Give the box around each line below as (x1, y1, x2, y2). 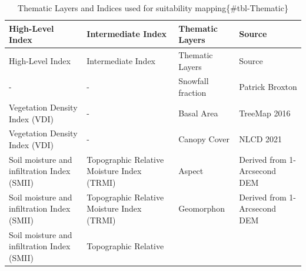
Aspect (178, 165, 204, 177)
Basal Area (178, 106, 218, 119)
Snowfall (178, 75, 209, 87)
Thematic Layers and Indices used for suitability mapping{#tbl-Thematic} (18, 2, 288, 14)
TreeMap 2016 (239, 106, 291, 119)
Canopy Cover (178, 133, 229, 145)
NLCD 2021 (239, 133, 282, 145)
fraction (178, 86, 207, 99)
